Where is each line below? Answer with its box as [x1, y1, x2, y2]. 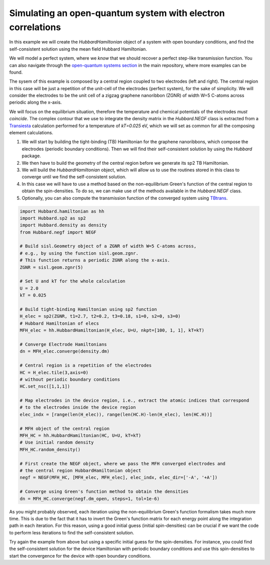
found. [9, 69, 23, 75]
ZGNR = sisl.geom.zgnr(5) [19, 264, 83, 270]
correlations [9, 22, 61, 33]
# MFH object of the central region [19, 426, 110, 431]
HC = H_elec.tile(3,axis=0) [19, 370, 88, 375]
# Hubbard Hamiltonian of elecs [19, 321, 99, 326]
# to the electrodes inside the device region [19, 405, 136, 410]
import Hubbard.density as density [19, 222, 107, 228]
